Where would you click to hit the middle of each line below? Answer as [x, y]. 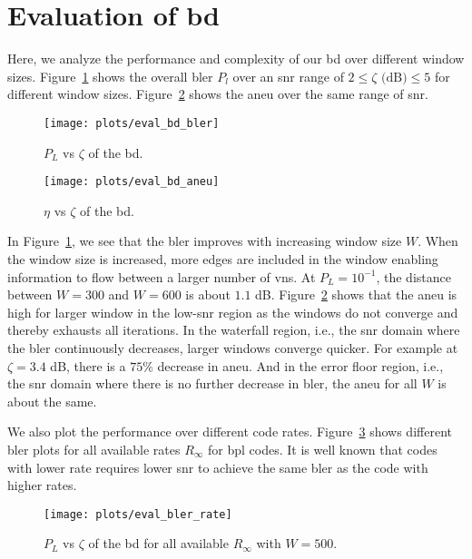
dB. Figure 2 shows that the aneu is [356, 294]
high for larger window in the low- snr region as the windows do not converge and [233, 312]
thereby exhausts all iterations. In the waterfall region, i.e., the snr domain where [234, 330]
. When [438, 241]
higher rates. [42, 485]
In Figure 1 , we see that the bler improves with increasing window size [205, 241]
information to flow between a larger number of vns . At [162, 276]
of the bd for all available [158, 543]
